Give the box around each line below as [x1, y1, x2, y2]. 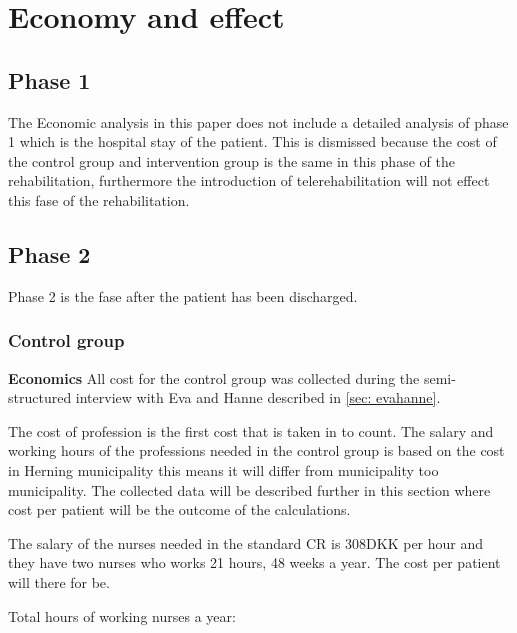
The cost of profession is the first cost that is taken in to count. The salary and [8, 420, 494, 441]
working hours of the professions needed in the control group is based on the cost [8, 440, 505, 461]
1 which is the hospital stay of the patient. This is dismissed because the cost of [8, 131, 497, 152]
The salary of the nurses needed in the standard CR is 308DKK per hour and [8, 532, 484, 553]
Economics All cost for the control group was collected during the [8, 367, 420, 388]
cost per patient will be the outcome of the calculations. [8, 499, 351, 520]
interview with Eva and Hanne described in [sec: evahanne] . [75, 387, 441, 408]
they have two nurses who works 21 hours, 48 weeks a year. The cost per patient [8, 552, 501, 573]
